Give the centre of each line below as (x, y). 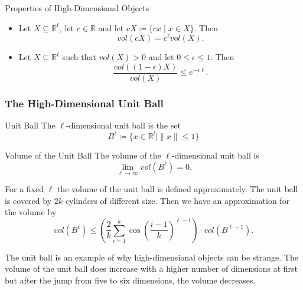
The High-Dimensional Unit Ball (84, 103)
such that (79, 57)
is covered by (28, 200)
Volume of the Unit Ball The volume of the (83, 155)
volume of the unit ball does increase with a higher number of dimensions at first (151, 268)
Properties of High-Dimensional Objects (77, 8)
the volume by (31, 212)
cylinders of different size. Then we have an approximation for (177, 200)
